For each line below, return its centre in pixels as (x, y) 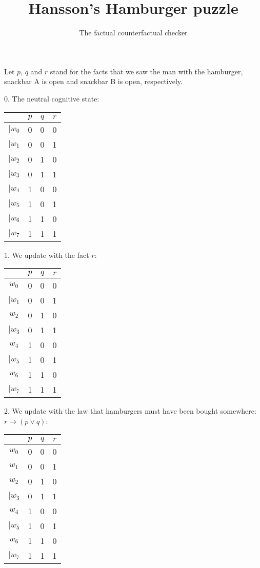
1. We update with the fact (47, 255)
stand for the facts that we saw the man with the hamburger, (146, 71)
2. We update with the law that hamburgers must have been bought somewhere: (130, 411)
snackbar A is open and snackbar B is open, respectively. (93, 81)
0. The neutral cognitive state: (52, 98)
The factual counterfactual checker (133, 33)
